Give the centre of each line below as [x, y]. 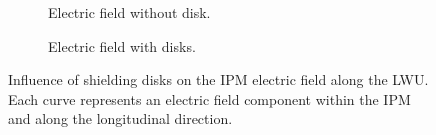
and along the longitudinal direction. [120, 118]
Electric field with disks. [122, 45]
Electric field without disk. [129, 12]
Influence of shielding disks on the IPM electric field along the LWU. [218, 79]
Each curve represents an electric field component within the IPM [209, 98]
